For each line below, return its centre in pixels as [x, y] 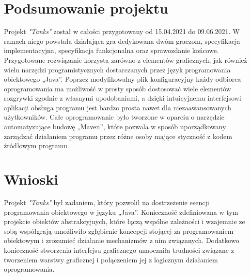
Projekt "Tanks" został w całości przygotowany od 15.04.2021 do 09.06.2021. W [122, 31]
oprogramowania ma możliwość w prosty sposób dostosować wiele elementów [118, 88]
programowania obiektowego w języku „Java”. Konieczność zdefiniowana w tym [121, 212]
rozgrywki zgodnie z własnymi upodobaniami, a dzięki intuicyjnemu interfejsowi [123, 98]
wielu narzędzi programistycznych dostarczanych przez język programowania [117, 69]
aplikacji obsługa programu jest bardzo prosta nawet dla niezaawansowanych [118, 107]
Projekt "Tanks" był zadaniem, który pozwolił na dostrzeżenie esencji [107, 202]
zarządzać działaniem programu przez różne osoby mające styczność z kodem [118, 136]
